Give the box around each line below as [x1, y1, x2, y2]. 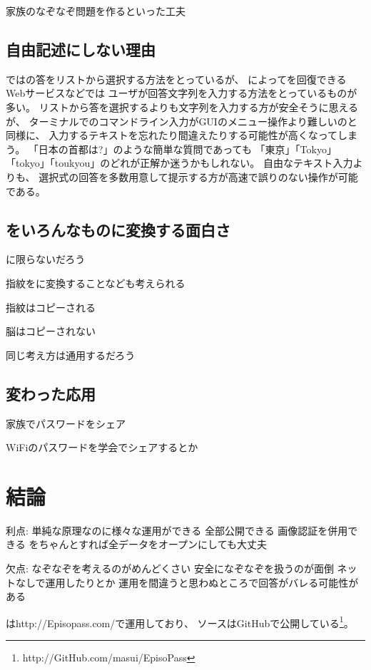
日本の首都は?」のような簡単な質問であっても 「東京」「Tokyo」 [38, 141, 337, 156]
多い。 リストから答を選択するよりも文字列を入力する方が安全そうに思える [6, 99, 358, 114]
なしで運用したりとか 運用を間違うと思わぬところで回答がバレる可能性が [15, 574, 359, 589]
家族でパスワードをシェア [6, 416, 126, 431]
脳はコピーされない [6, 324, 96, 339]
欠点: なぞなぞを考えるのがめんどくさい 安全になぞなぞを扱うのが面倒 [6, 561, 334, 576]
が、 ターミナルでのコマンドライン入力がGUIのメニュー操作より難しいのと [6, 113, 357, 128]
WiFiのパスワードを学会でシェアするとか [6, 440, 198, 455]
